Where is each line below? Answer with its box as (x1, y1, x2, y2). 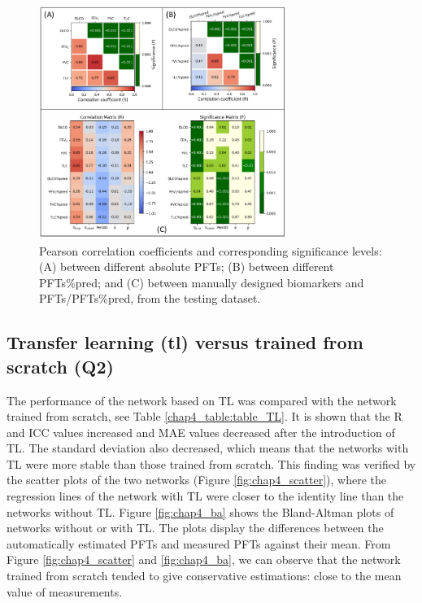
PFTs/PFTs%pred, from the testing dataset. (39, 290, 261, 307)
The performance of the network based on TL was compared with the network (7, 391, 397, 409)
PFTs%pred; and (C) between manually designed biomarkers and (39, 273, 364, 291)
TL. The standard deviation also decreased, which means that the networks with (7, 439, 409, 457)
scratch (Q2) (7, 353, 114, 378)
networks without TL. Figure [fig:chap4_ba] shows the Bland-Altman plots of (7, 503, 394, 520)
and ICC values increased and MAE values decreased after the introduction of (7, 423, 395, 440)
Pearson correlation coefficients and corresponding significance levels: (39, 242, 382, 259)
